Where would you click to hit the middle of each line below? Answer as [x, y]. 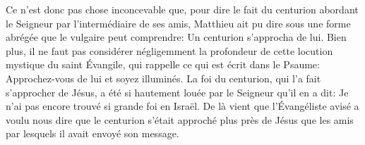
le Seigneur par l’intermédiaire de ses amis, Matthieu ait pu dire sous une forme [178, 23]
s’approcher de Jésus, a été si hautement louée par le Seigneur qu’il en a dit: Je [177, 92]
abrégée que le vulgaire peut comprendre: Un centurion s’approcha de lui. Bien [176, 37]
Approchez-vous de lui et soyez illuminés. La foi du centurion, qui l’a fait [163, 78]
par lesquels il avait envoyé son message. [92, 133]
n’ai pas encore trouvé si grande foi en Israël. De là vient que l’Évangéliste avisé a [182, 106]
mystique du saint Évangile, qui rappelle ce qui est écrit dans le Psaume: [163, 64]
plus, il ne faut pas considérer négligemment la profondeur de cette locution [169, 50]
